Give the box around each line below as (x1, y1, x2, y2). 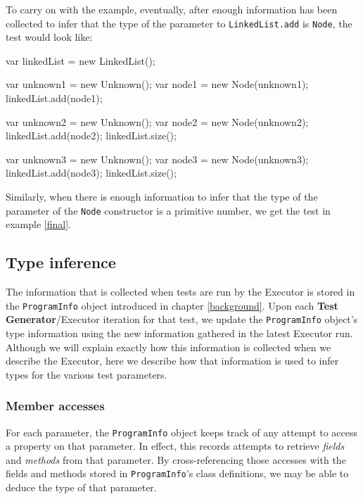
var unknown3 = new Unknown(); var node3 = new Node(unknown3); (6, 151, 309, 166)
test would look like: (6, 30, 93, 44)
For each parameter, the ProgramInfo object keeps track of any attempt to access (6, 424, 358, 439)
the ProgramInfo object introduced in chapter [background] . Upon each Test (6, 298, 338, 312)
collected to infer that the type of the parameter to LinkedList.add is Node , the (6, 15, 352, 30)
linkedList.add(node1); (6, 91, 103, 106)
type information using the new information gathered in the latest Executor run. (6, 325, 353, 340)
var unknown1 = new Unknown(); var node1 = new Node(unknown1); (6, 77, 309, 91)
